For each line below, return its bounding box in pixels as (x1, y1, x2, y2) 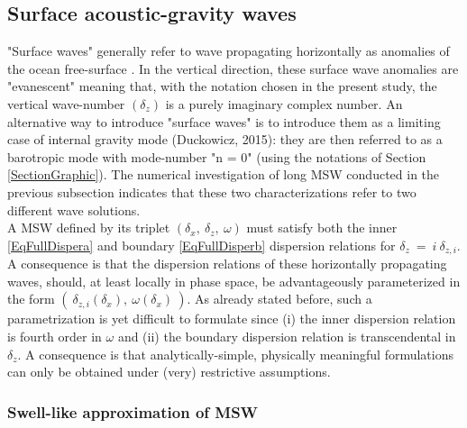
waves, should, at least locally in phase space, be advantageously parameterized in (7, 271, 461, 290)
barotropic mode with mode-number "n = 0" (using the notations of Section (7, 147, 426, 166)
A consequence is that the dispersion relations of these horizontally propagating (7, 254, 447, 273)
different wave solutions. (7, 200, 141, 219)
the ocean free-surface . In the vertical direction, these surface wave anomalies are (7, 59, 459, 77)
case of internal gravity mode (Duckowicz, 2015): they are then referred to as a (7, 130, 443, 149)
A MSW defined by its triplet (7, 218, 170, 237)
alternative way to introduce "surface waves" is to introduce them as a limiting (7, 112, 441, 131)
